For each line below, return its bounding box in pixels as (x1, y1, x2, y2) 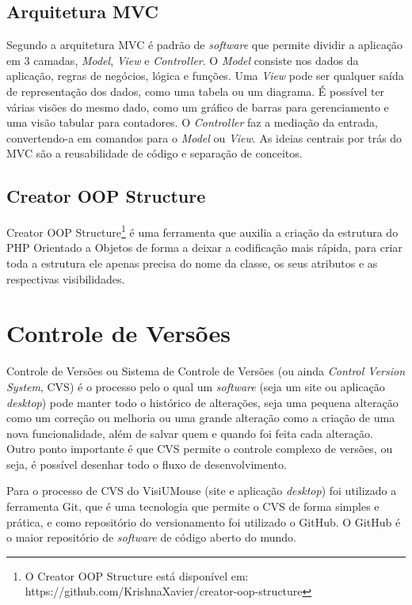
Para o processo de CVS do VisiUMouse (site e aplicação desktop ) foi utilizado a (6, 482, 397, 499)
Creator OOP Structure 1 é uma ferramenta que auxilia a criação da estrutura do (6, 222, 399, 240)
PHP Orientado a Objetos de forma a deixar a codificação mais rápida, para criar (6, 239, 402, 256)
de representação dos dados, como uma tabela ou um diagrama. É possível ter (6, 82, 385, 99)
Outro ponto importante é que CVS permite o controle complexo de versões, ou (6, 440, 393, 457)
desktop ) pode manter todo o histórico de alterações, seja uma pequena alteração (6, 394, 399, 410)
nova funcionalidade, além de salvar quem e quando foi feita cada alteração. (6, 424, 373, 441)
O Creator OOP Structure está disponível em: (25, 567, 249, 584)
